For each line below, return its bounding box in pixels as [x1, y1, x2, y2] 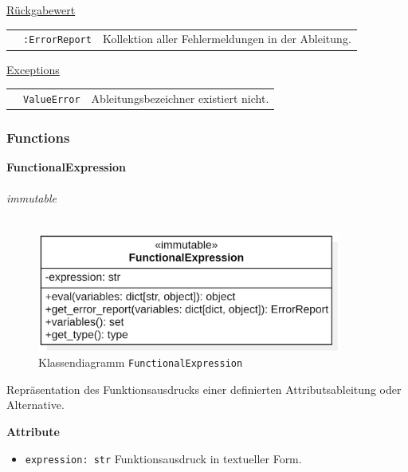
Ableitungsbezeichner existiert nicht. [91, 89, 269, 106]
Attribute [6, 423, 60, 440]
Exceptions [6, 61, 60, 77]
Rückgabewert [6, 2, 76, 18]
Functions [6, 127, 70, 147]
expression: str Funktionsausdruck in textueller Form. [25, 450, 302, 466]
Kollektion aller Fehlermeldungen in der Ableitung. [102, 30, 351, 47]
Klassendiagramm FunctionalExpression [38, 354, 243, 371]
